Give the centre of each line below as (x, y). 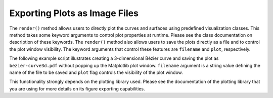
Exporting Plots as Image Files (74, 13)
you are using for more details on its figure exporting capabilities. (77, 88)
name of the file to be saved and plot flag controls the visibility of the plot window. (96, 72)
